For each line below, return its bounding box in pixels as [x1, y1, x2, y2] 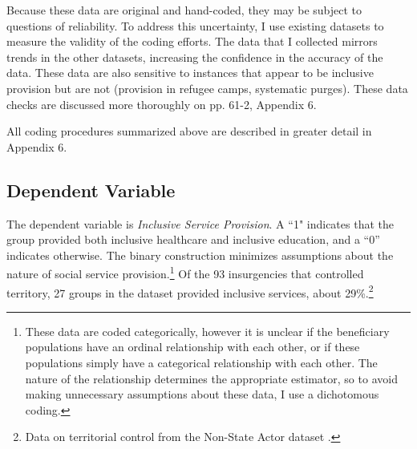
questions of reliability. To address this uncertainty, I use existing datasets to [6, 17, 384, 34]
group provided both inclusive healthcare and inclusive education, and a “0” [6, 231, 380, 248]
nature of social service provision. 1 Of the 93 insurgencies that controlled [6, 263, 364, 281]
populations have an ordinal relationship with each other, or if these [25, 338, 360, 355]
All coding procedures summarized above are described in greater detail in [6, 123, 372, 140]
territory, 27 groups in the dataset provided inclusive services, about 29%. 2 [6, 281, 374, 301]
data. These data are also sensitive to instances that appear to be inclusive [6, 64, 374, 81]
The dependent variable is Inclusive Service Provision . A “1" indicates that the [6, 215, 394, 232]
